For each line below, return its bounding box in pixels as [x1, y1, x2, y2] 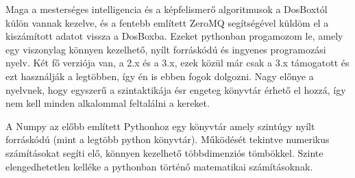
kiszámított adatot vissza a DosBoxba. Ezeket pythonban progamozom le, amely [5, 29, 343, 43]
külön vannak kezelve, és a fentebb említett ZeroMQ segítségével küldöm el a [5, 15, 329, 29]
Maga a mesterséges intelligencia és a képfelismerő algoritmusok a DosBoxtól [5, 2, 328, 16]
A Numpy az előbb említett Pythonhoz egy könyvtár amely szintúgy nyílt [5, 118, 315, 133]
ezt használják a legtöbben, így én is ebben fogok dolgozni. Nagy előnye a [5, 68, 314, 83]
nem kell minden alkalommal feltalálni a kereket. [5, 96, 210, 110]
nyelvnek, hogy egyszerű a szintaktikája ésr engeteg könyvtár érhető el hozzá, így [5, 82, 346, 97]
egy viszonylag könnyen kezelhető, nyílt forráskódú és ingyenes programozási [5, 42, 326, 56]
